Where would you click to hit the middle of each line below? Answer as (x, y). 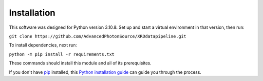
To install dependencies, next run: (43, 45)
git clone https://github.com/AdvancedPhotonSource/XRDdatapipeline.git (98, 36)
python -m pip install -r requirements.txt (62, 54)
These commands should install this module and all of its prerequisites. (80, 63)
